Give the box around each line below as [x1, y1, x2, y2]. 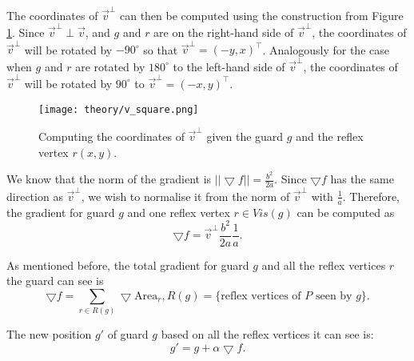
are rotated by [75, 58, 145, 74]
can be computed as [297, 203, 395, 220]
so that [143, 41, 178, 58]
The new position [6, 326, 92, 343]
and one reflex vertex [127, 203, 230, 220]
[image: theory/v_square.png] [38, 103, 199, 115]
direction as [6, 187, 63, 204]
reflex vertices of [221, 290, 301, 302]
